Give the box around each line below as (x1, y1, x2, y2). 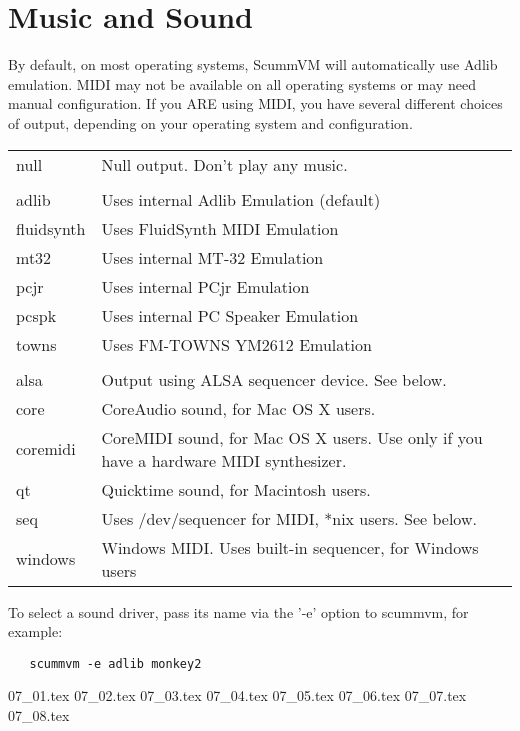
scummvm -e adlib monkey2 (29, 656, 202, 671)
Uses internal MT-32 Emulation (101, 245, 324, 269)
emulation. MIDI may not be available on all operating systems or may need (8, 73, 476, 94)
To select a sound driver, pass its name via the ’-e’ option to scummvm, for (8, 601, 469, 622)
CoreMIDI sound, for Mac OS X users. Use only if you (101, 425, 483, 449)
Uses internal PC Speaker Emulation (101, 303, 359, 327)
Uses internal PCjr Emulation (101, 274, 310, 298)
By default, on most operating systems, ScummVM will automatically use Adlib (8, 54, 498, 75)
